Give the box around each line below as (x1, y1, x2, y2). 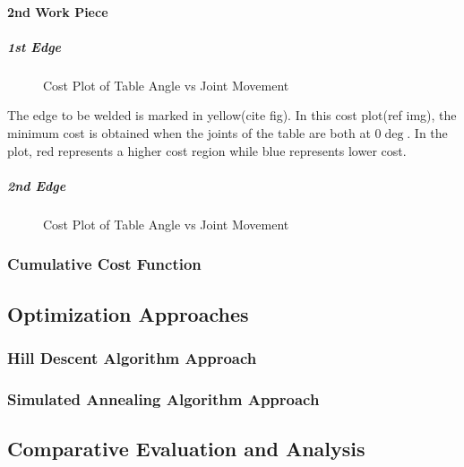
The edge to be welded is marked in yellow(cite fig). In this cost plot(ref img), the (7, 106, 457, 125)
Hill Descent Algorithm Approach (7, 346, 257, 368)
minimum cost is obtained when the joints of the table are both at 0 (7, 123, 382, 142)
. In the (407, 123, 448, 142)
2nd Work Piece (7, 2, 108, 21)
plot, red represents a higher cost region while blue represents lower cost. (7, 141, 407, 160)
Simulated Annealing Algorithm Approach (7, 387, 320, 410)
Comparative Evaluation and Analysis (7, 434, 365, 462)
